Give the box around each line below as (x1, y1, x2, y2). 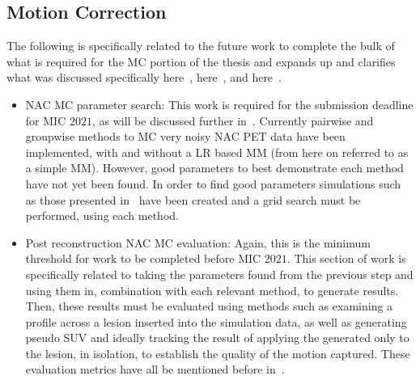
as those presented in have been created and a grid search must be (25, 191, 361, 208)
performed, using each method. (25, 207, 179, 224)
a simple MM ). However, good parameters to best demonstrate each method (25, 159, 404, 176)
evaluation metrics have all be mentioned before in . (25, 361, 285, 378)
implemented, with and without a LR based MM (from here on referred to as (25, 143, 409, 160)
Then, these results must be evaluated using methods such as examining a (25, 298, 393, 315)
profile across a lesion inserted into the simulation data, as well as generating (25, 313, 407, 330)
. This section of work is (286, 250, 406, 267)
